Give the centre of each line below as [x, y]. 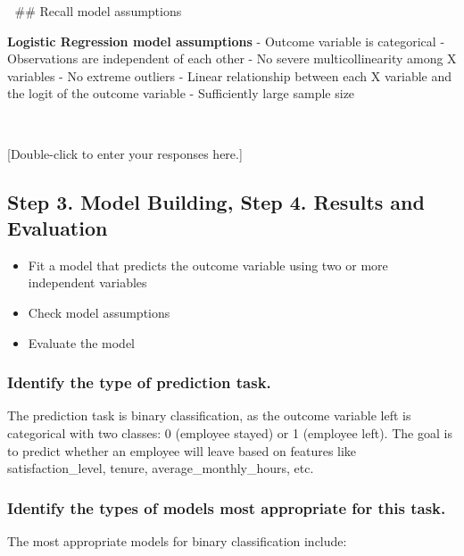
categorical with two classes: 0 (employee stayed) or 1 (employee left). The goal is [230, 432]
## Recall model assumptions [98, 11]
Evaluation [58, 227]
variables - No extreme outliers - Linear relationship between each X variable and [230, 75]
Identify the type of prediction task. [139, 382]
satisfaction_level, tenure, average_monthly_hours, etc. [161, 468]
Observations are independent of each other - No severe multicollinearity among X [232, 58]
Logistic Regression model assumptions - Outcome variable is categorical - [226, 41]
